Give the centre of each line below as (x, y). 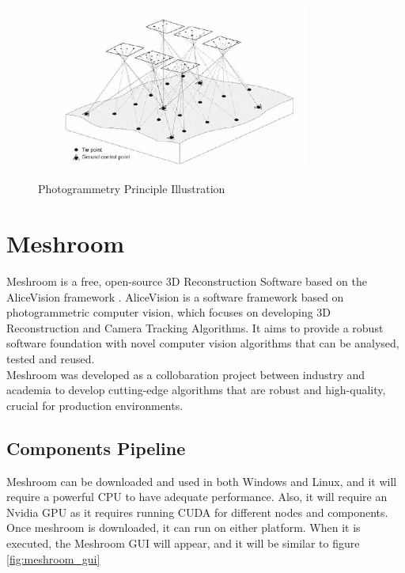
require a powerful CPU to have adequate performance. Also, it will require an (197, 497)
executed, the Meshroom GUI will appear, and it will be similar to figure (183, 543)
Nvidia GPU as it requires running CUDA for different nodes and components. (197, 512)
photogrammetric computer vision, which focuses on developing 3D (169, 312)
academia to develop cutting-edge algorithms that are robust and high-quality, (196, 390)
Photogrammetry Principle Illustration (132, 189)
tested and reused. (51, 358)
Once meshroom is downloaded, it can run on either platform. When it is (184, 527)
